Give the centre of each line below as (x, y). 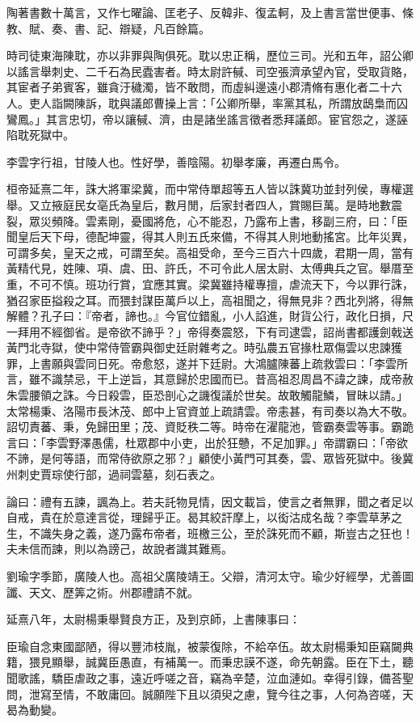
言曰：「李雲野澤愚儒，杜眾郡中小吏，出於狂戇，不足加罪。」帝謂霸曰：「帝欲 (207, 442)
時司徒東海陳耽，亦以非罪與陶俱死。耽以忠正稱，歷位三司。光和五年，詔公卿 (210, 55)
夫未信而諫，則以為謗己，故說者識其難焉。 (120, 549)
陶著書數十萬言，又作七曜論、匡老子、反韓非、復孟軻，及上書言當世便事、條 (210, 12)
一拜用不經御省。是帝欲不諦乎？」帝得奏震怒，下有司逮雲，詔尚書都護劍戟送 (210, 331)
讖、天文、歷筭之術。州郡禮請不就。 (103, 592)
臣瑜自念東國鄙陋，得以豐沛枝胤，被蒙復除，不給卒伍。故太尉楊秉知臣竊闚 (204, 646)
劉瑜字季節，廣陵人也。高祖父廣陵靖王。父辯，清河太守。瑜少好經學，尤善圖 (210, 576)
